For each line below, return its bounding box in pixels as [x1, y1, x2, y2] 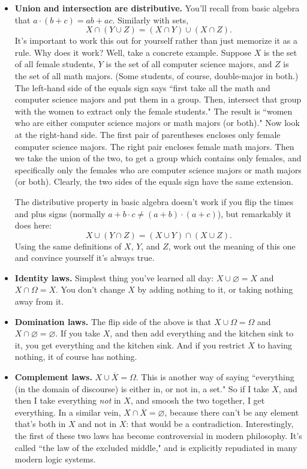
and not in [78, 417, 117, 430]
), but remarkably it [217, 207, 291, 220]
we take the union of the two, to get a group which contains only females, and [14, 152, 302, 164]
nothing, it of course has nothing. [14, 350, 137, 363]
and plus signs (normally [14, 207, 106, 220]
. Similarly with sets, [112, 13, 189, 26]
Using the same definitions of [14, 239, 122, 252]
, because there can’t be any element [164, 405, 299, 418]
